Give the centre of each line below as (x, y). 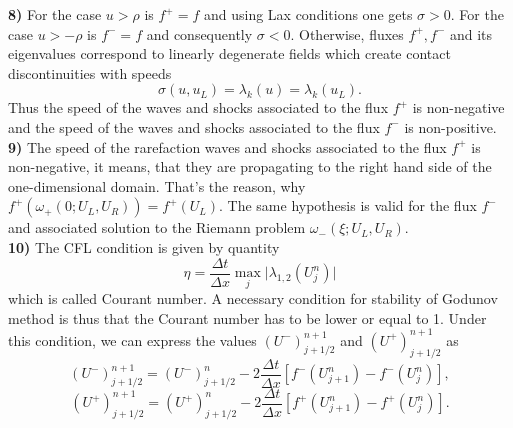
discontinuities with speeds (90, 72)
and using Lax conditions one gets (308, 14)
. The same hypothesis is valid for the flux (348, 205)
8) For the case (55, 14)
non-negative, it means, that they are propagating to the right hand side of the (250, 166)
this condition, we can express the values (132, 339)
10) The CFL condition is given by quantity (144, 246)
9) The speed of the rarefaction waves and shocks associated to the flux (227, 146)
